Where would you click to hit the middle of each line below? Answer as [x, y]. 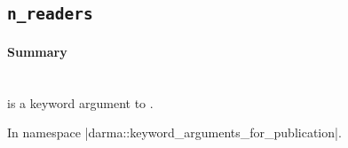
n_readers [50, 14]
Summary [37, 51]
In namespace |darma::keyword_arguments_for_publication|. [174, 132]
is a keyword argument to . [80, 102]
